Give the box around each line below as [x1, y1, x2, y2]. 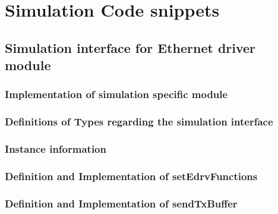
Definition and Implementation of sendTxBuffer [5, 196, 238, 210]
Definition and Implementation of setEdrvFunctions [5, 169, 258, 183]
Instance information [5, 141, 106, 156]
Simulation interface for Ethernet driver [5, 38, 256, 56]
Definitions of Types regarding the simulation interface [5, 114, 273, 129]
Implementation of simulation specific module [5, 87, 228, 102]
